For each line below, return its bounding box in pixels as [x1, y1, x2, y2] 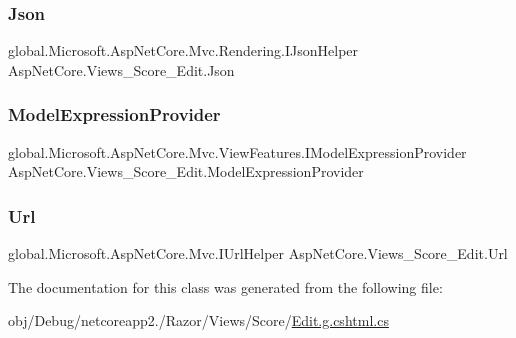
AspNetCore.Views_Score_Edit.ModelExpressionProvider [8, 161, 364, 182]
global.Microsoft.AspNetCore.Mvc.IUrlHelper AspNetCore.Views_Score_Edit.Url [8, 243, 508, 264]
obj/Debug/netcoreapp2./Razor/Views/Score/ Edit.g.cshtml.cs [8, 310, 389, 331]
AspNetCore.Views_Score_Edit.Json [8, 59, 235, 80]
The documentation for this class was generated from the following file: [8, 276, 443, 297]
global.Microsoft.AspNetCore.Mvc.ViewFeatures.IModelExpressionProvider [8, 141, 467, 162]
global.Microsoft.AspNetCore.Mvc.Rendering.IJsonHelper [8, 40, 359, 61]
